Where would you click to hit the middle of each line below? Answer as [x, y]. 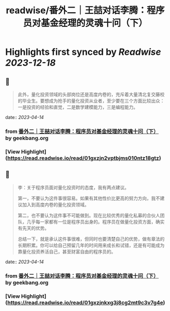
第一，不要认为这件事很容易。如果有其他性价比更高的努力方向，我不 [89, 198]
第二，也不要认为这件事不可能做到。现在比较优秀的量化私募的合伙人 [89, 215]
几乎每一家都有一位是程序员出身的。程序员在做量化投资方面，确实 [96, 222]
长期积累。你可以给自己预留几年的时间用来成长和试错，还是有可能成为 [91, 245]
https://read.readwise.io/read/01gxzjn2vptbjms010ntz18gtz [83, 158]
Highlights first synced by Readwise [83, 52]
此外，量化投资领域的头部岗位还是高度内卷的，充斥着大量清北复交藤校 [91, 94]
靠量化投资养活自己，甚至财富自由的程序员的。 [66, 252]
